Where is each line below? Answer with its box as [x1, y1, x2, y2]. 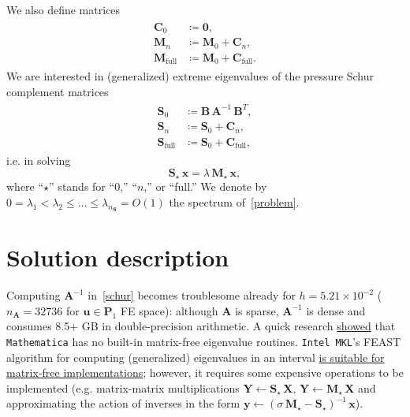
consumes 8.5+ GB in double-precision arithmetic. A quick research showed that [6, 318, 396, 334]
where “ [6, 178, 44, 195]
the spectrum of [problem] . [169, 193, 300, 210]
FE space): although [120, 302, 218, 318]
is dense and [306, 302, 366, 318]
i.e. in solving [6, 152, 71, 169]
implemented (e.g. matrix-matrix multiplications [6, 379, 240, 396]
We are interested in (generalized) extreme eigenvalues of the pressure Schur [6, 68, 375, 84]
